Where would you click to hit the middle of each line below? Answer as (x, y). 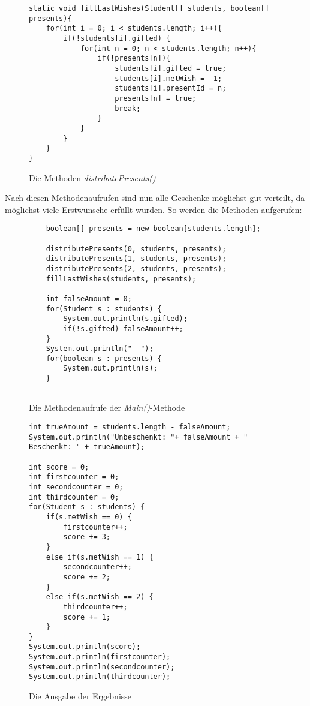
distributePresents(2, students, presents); (136, 268)
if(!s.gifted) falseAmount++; (123, 328)
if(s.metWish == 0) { (89, 517)
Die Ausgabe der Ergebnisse (80, 696)
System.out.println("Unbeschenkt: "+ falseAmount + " (139, 437)
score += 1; (87, 617)
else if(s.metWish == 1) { (100, 557)
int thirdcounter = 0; (74, 497)
